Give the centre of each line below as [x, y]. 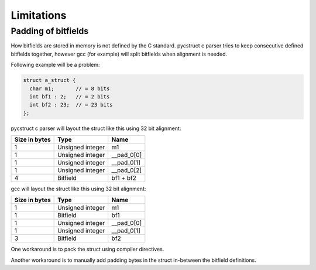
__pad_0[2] [127, 170]
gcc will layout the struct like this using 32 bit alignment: [78, 189]
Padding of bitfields [50, 31]
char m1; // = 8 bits [70, 88]
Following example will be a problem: [55, 65]
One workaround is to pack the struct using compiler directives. [87, 250]
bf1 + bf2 [124, 178]
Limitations [39, 15]
